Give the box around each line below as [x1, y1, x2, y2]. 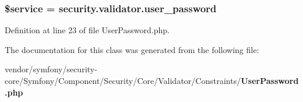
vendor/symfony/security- [5, 63, 98, 75]
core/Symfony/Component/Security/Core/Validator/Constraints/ [5, 75, 241, 86]
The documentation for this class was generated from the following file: [5, 43, 259, 55]
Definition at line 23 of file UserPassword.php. [5, 24, 170, 36]
